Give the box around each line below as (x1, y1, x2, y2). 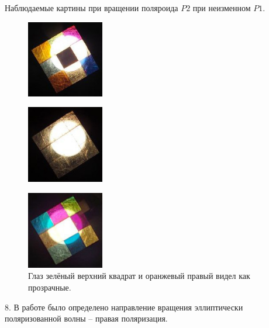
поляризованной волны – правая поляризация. (5, 312, 168, 324)
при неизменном (192, 2, 251, 13)
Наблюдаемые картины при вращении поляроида (5, 2, 178, 13)
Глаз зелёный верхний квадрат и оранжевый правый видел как (28, 270, 250, 282)
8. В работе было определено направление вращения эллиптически (5, 301, 243, 313)
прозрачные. (28, 281, 71, 293)
